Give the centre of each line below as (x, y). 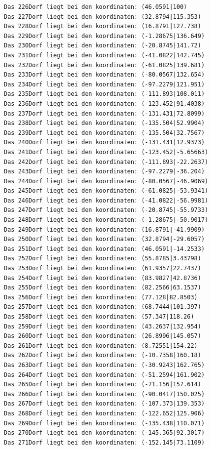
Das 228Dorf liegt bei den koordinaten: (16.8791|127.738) (103, 26)
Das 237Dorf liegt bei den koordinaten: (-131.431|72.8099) (105, 113)
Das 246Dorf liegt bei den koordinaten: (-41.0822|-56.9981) (106, 200)
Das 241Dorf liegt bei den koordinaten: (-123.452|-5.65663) (106, 152)
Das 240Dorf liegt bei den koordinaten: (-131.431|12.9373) (105, 143)
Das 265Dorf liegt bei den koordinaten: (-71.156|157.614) (103, 385)
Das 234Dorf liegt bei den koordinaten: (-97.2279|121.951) (105, 84)
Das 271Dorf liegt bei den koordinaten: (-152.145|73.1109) (105, 442)
